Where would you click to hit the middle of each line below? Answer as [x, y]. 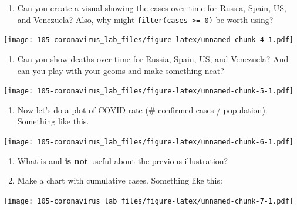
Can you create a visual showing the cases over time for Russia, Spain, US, [152, 8]
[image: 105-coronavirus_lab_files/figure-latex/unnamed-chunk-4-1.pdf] [148, 40]
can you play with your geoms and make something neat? [121, 70]
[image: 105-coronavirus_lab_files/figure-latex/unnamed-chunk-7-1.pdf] [148, 201]
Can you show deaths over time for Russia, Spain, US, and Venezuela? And [153, 58]
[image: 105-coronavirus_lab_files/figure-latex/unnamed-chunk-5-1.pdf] [148, 91]
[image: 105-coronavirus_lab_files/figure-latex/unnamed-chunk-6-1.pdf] [148, 142]
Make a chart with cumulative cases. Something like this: [120, 180]
